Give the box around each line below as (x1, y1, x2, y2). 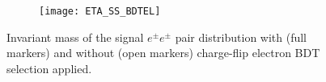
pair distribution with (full (175, 28, 307, 45)
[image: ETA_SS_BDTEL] (39, 6, 161, 17)
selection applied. (6, 59, 92, 76)
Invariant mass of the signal (6, 28, 144, 45)
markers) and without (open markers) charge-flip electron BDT (6, 44, 320, 61)
